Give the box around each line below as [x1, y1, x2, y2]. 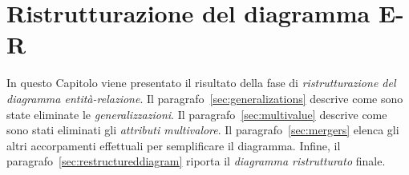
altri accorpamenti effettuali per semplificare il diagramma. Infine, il [6, 137, 341, 153]
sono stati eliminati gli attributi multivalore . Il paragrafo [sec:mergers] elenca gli [6, 121, 399, 138]
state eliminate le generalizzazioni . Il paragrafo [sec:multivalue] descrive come [6, 105, 387, 122]
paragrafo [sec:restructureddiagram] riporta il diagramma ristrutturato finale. [6, 153, 386, 169]
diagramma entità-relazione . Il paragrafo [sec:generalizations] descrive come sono [6, 89, 403, 106]
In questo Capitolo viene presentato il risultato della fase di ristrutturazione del [6, 74, 396, 91]
